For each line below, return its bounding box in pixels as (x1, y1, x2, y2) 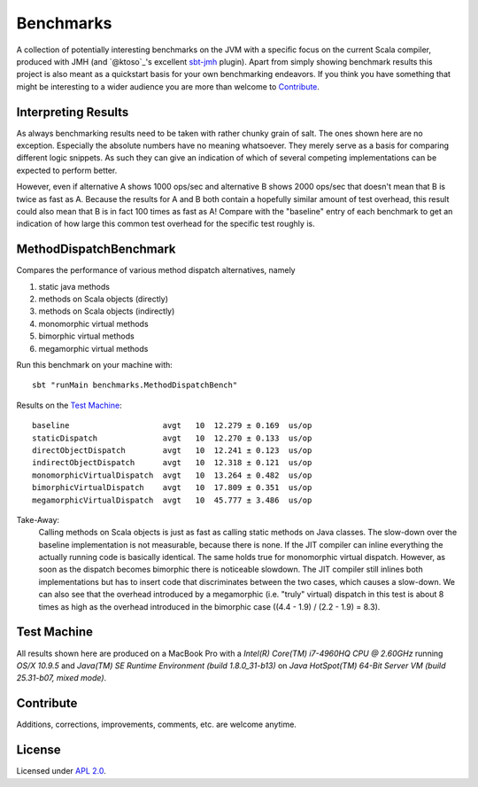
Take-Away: (16, 514, 60, 525)
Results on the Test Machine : (16, 400, 123, 410)
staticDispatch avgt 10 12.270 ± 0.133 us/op (32, 432, 312, 443)
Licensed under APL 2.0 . (16, 766, 106, 776)
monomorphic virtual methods (38, 318, 150, 329)
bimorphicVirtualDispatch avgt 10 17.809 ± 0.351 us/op (32, 483, 312, 493)
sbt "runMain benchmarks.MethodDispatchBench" (32, 380, 238, 390)
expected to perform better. (16, 165, 118, 175)
